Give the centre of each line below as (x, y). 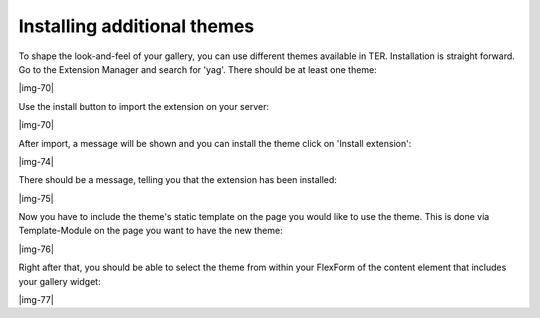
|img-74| (36, 161)
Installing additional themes (136, 26)
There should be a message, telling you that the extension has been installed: (177, 180)
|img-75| (36, 198)
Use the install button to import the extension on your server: (144, 106)
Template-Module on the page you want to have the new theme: (151, 231)
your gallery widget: (59, 281)
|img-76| (36, 249)
